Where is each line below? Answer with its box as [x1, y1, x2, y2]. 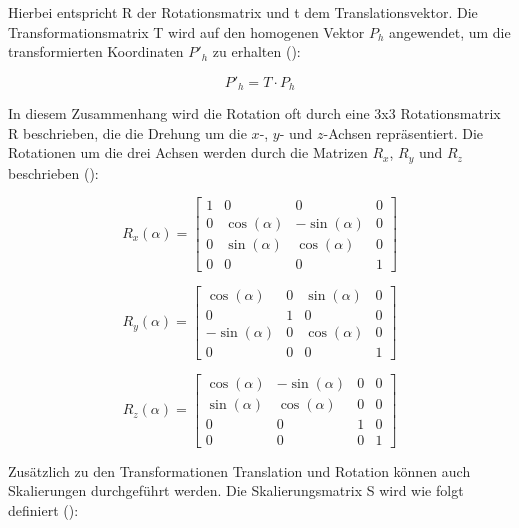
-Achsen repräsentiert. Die [323, 122, 484, 143]
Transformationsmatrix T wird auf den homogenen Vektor [8, 21, 365, 42]
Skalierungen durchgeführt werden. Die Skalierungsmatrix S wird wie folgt [8, 480, 464, 501]
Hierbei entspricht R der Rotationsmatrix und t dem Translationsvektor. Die [8, 2, 478, 22]
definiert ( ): [8, 500, 79, 521]
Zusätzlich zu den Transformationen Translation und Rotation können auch [8, 460, 471, 481]
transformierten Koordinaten [8, 41, 184, 62]
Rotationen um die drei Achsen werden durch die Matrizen [8, 142, 368, 163]
